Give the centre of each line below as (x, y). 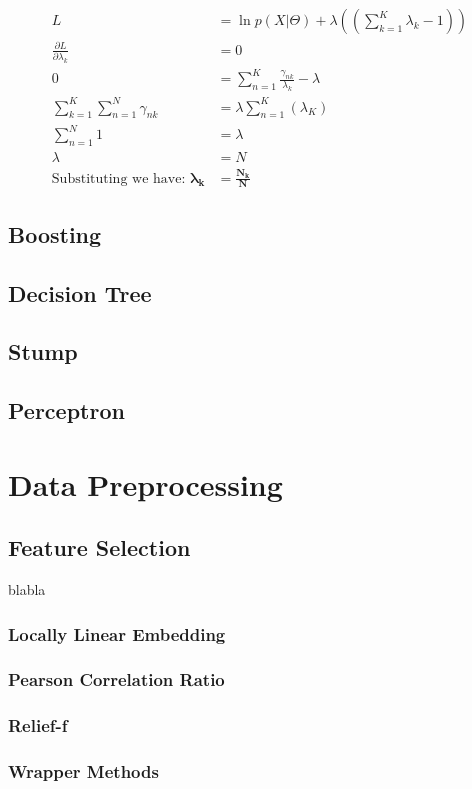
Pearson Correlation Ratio (116, 679)
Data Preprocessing (145, 483)
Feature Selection (99, 547)
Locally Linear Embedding (117, 633)
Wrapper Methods (83, 771)
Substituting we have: (118, 178)
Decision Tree (80, 292)
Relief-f (38, 725)
